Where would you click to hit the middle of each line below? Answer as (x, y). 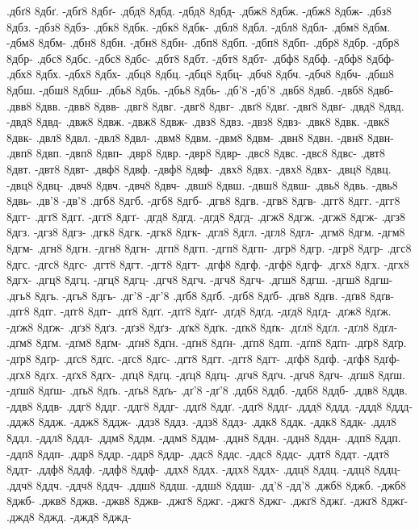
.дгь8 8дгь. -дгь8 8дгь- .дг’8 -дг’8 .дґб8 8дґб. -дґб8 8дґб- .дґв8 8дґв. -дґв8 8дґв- (201, 295)
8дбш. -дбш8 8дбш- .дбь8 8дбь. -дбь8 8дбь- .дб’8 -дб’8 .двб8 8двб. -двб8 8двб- (200, 89)
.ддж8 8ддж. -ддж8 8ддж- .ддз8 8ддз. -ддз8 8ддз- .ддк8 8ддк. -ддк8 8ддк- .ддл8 (202, 421)
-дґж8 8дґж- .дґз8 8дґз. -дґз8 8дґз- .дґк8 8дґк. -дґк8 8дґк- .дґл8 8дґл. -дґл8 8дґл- (202, 326)
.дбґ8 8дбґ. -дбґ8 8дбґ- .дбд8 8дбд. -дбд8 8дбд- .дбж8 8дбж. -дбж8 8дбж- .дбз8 (199, 10)
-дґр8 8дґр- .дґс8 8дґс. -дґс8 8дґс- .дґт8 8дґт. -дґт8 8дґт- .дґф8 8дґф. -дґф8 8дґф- (203, 359)
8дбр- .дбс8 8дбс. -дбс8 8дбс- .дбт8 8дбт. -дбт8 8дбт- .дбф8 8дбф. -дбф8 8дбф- (201, 58)
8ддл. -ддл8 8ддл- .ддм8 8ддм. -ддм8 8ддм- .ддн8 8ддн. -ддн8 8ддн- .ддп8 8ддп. (204, 438)
